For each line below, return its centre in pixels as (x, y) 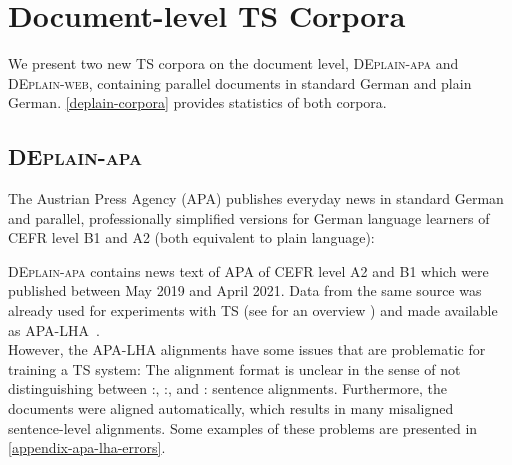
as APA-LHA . (54, 329)
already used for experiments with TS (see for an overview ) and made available (253, 310)
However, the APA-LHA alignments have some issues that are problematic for (247, 349)
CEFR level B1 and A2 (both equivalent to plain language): (191, 237)
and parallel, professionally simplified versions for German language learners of (249, 217)
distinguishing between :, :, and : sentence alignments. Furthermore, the (227, 388)
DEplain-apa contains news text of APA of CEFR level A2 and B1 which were (248, 270)
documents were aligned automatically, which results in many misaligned (231, 408)
